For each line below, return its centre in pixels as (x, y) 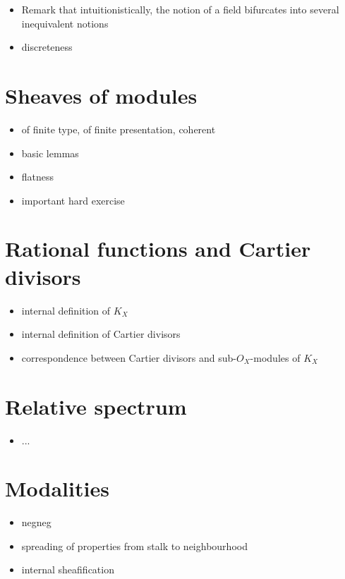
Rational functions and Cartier (158, 249)
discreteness (47, 47)
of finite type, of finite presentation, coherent (119, 129)
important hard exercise (73, 200)
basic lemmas (50, 153)
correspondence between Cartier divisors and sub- (129, 357)
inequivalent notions (65, 23)
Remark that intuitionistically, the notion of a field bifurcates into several (180, 9)
